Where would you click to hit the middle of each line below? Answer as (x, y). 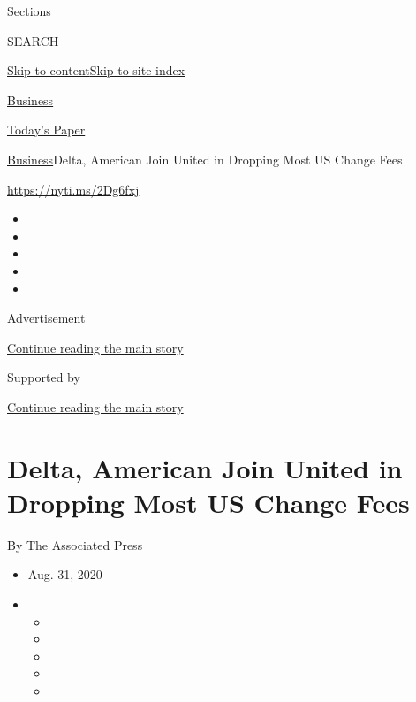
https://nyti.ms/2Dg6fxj (73, 189)
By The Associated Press (75, 544)
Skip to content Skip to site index (96, 70)
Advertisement (46, 318)
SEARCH (33, 40)
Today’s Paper (46, 130)
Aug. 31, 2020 (65, 574)
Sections (29, 11)
